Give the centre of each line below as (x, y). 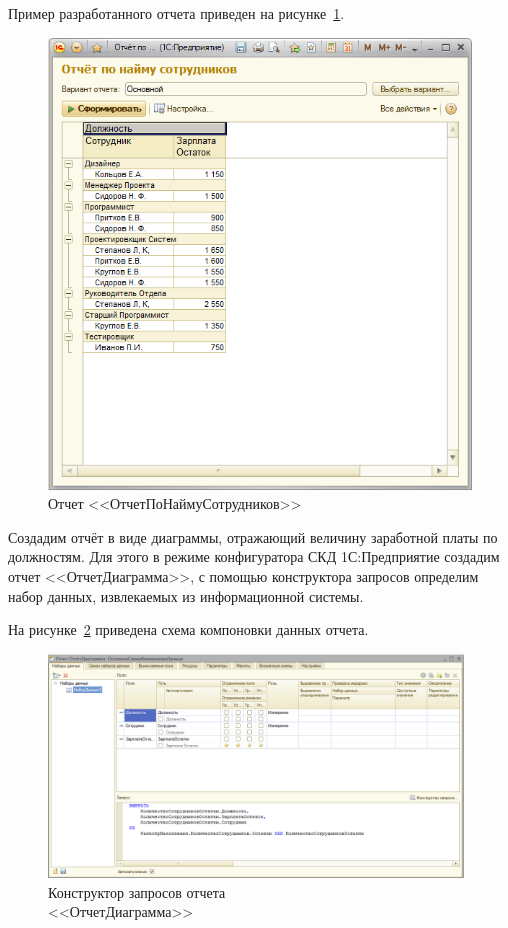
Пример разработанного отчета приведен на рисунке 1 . (176, 13)
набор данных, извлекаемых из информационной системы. (186, 595)
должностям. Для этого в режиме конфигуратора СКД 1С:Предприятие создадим (254, 556)
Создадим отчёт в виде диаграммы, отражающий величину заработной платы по (253, 536)
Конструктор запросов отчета (137, 891)
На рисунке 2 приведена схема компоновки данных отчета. (188, 629)
